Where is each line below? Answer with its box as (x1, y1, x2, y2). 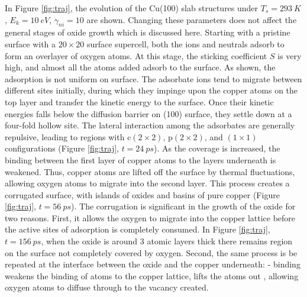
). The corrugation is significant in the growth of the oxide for (71, 200, 296, 212)
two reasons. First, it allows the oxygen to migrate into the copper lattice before (5, 211, 296, 224)
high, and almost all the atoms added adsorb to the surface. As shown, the (5, 61, 276, 73)
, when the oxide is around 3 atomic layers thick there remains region (41, 235, 293, 247)
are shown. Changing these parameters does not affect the (86, 13, 297, 25)
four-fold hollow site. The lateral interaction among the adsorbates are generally (5, 119, 295, 131)
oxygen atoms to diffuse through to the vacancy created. (5, 281, 209, 293)
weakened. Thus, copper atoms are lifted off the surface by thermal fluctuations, (5, 165, 295, 177)
